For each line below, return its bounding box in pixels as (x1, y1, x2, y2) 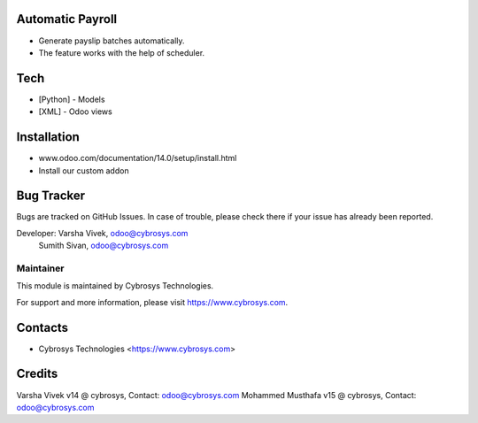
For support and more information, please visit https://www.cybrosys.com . (16, 296, 289, 307)
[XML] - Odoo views (38, 106, 112, 117)
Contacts (16, 319, 69, 335)
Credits (16, 366, 58, 381)
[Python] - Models (38, 94, 105, 104)
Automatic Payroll (16, 12, 118, 27)
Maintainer (16, 262, 65, 274)
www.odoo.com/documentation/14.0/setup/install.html (38, 153, 237, 164)
